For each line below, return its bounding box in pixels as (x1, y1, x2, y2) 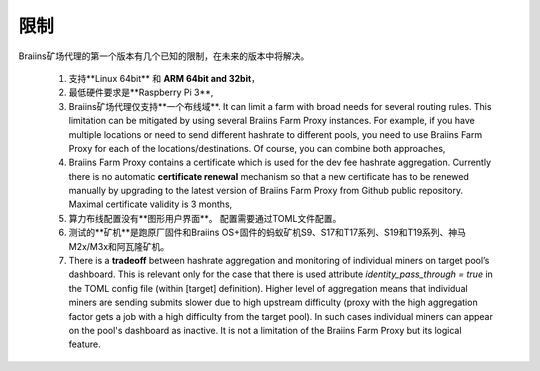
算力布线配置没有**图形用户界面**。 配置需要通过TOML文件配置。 (68, 212, 342, 224)
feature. (68, 338, 102, 350)
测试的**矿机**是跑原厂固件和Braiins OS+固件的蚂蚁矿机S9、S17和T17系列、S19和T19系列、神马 (68, 226, 467, 239)
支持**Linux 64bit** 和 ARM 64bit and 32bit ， (68, 72, 260, 84)
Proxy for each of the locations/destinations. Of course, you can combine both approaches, (68, 142, 446, 154)
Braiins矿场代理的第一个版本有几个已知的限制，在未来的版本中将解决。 (18, 50, 310, 62)
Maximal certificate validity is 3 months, (68, 198, 233, 210)
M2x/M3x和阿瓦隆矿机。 (68, 240, 170, 252)
